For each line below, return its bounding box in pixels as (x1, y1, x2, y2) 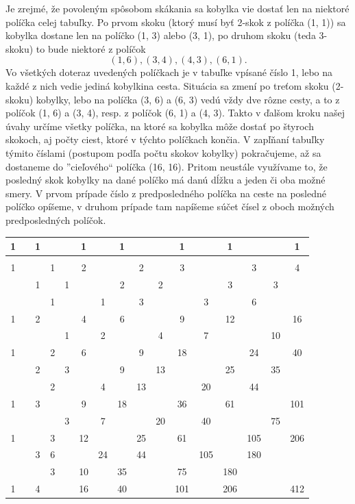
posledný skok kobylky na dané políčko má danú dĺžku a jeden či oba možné (5, 173, 326, 187)
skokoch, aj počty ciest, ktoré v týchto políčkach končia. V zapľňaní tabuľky (5, 132, 325, 147)
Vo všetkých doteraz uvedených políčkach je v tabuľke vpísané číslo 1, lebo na (5, 65, 333, 79)
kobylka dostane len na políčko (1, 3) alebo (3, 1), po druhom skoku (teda (5, 28, 316, 42)
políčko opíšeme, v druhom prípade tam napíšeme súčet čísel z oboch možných (5, 199, 334, 214)
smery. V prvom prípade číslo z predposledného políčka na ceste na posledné (5, 186, 326, 200)
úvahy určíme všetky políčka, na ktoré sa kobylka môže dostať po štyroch (5, 118, 314, 133)
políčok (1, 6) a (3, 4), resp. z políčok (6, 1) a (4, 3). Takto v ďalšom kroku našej (5, 105, 345, 120)
